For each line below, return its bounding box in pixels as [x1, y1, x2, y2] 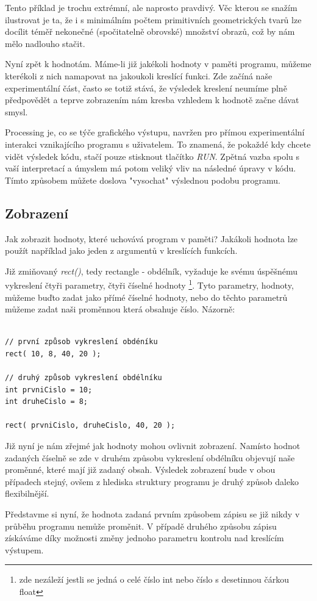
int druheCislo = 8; [5, 397, 88, 406]
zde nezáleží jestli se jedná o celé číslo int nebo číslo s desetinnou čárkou [19, 573, 289, 586]
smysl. [5, 105, 28, 118]
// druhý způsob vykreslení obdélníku [5, 373, 162, 383]
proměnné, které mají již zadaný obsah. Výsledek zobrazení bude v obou [5, 463, 276, 476]
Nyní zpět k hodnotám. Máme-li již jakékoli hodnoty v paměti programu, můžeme [5, 57, 312, 70]
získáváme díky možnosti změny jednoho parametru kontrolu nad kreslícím [5, 531, 284, 544]
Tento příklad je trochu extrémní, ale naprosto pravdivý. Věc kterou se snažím [5, 1, 297, 13]
